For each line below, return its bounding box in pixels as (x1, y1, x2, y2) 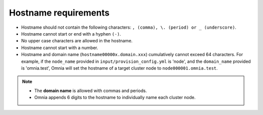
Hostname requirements (9, 7, 110, 18)
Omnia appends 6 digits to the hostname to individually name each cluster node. (34, 95, 196, 100)
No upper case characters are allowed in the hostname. (21, 38, 133, 44)
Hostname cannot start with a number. (21, 44, 98, 51)
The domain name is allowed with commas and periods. (34, 88, 147, 94)
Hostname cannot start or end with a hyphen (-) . (21, 31, 121, 37)
